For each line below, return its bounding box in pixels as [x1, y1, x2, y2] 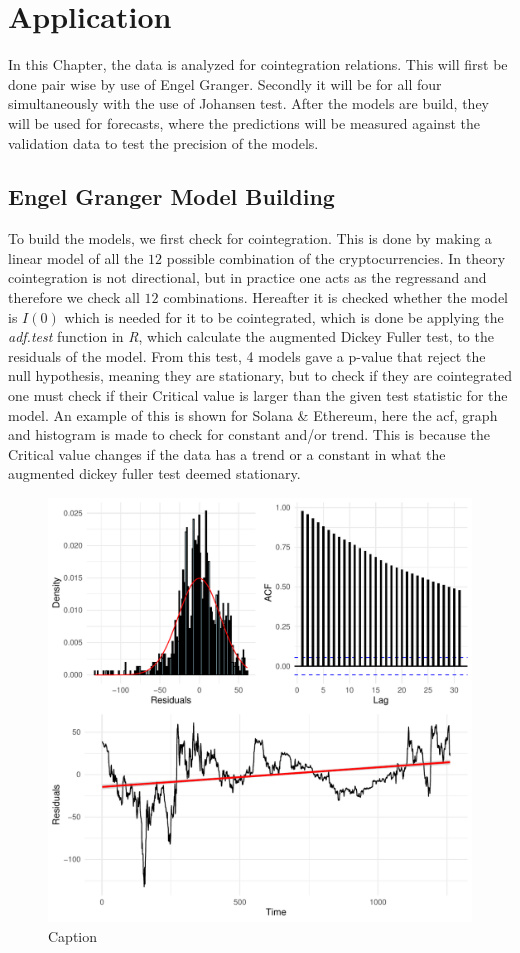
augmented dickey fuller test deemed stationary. [8, 463, 301, 484]
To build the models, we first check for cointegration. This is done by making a [8, 228, 492, 249]
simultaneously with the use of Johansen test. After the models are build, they [8, 93, 490, 114]
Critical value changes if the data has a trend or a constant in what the [8, 443, 446, 464]
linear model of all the [8, 247, 144, 268]
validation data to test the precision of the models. [8, 132, 319, 153]
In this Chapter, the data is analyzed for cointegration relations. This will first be [8, 54, 508, 75]
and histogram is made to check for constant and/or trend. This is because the [8, 424, 491, 445]
